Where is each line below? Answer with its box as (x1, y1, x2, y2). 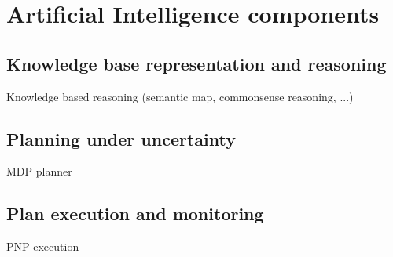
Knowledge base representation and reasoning (6, 51, 387, 75)
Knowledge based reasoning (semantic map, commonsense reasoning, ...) (6, 88, 354, 104)
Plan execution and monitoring (6, 201, 264, 226)
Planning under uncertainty (6, 126, 236, 150)
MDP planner (6, 163, 72, 179)
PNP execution (6, 238, 79, 255)
